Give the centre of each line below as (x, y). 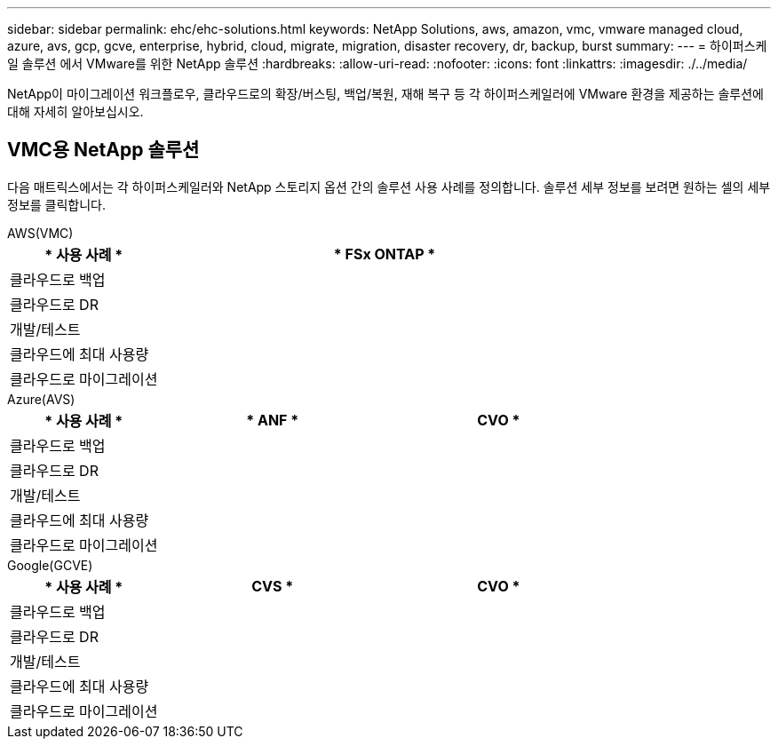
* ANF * (273, 420)
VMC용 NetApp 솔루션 (103, 150)
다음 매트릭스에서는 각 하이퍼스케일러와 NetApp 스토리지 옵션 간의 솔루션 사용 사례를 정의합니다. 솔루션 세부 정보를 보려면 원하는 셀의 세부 (389, 186)
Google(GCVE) (50, 565)
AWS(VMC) (40, 233)
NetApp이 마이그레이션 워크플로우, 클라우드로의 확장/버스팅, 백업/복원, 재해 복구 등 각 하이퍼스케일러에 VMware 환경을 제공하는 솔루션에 (385, 94)
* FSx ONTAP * (385, 254)
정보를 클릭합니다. (57, 204)
